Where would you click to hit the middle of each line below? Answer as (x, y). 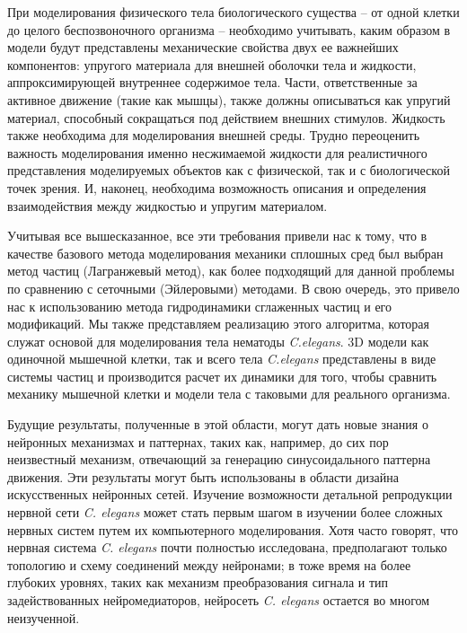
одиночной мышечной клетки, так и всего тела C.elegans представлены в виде (222, 359)
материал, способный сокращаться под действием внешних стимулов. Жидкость (226, 117)
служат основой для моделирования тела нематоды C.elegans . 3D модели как (218, 341)
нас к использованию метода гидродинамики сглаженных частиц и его (200, 306)
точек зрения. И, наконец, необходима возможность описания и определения (217, 187)
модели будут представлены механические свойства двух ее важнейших (203, 47)
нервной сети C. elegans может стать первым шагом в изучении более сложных (225, 512)
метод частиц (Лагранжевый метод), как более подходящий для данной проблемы (231, 271)
